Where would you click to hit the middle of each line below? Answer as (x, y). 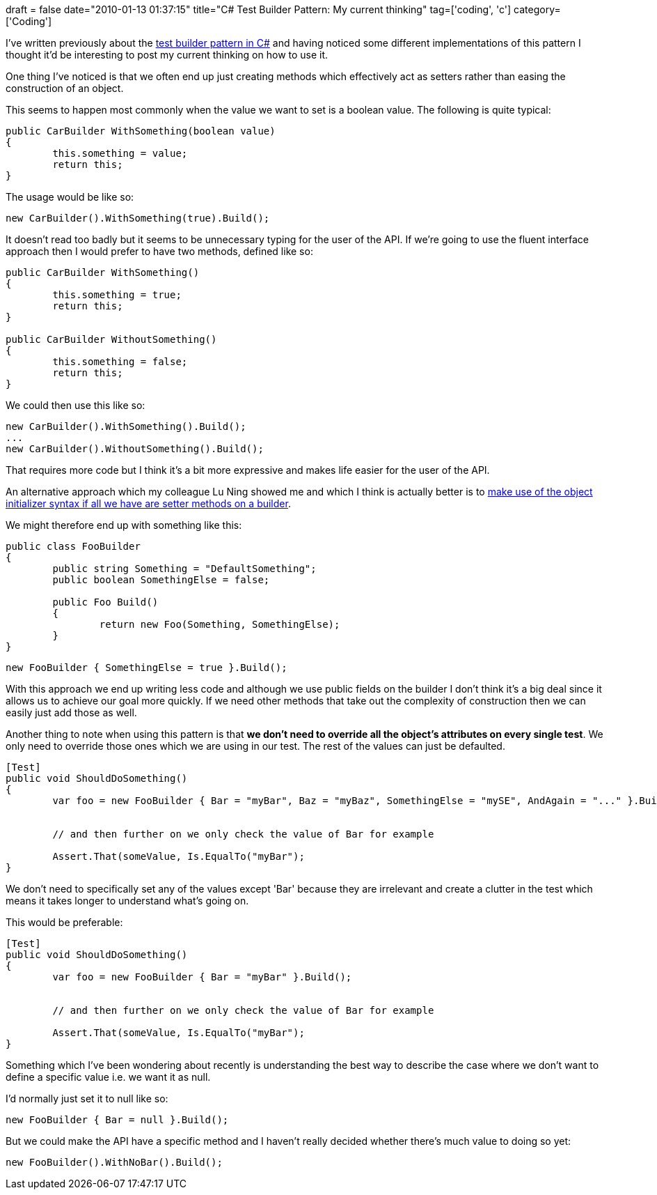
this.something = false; (120, 362)
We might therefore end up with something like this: (124, 525)
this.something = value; (120, 153)
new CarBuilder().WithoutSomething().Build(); (135, 449)
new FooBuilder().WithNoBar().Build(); (114, 1162)
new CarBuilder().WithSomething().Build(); (126, 426)
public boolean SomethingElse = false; (161, 580)
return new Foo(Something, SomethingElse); (220, 624)
